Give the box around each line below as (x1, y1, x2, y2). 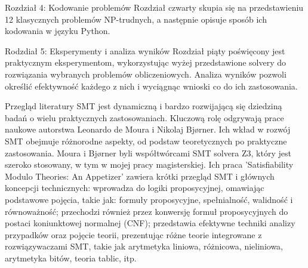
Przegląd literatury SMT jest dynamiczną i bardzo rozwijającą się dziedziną (5, 100, 282, 112)
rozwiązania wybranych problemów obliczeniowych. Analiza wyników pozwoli (5, 67, 287, 80)
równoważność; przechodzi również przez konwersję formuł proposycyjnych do (5, 205, 288, 217)
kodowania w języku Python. (5, 24, 110, 37)
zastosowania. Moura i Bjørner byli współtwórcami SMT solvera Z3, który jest (5, 146, 291, 159)
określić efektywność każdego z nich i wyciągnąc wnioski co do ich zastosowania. (5, 79, 298, 92)
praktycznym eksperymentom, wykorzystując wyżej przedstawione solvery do (5, 56, 287, 69)
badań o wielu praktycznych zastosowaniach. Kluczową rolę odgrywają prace (5, 111, 284, 124)
